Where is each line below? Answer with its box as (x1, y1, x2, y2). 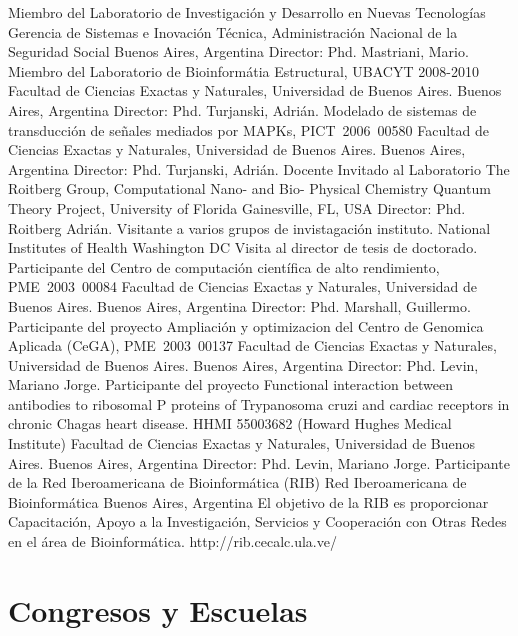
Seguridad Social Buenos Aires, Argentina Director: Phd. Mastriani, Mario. (8, 41, 469, 62)
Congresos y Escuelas (8, 589, 308, 630)
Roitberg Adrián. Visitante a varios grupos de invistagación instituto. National (8, 217, 491, 238)
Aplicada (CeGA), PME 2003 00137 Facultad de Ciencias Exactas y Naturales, (8, 335, 497, 356)
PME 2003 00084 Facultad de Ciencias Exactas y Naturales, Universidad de (8, 276, 478, 297)
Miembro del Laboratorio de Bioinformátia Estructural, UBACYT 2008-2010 (8, 60, 479, 81)
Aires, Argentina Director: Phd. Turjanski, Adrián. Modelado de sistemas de (8, 99, 477, 120)
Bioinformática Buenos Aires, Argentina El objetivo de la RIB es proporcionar (8, 491, 489, 512)
